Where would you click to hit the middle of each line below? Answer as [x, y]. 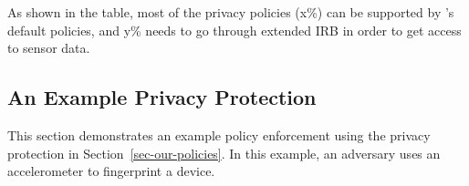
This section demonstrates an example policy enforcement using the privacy [219, 134]
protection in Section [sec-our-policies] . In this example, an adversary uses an [224, 153]
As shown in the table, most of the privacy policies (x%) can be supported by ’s [231, 12]
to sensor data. [49, 48]
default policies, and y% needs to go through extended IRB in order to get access [234, 30]
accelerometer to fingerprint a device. [111, 171]
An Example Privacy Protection [162, 97]
